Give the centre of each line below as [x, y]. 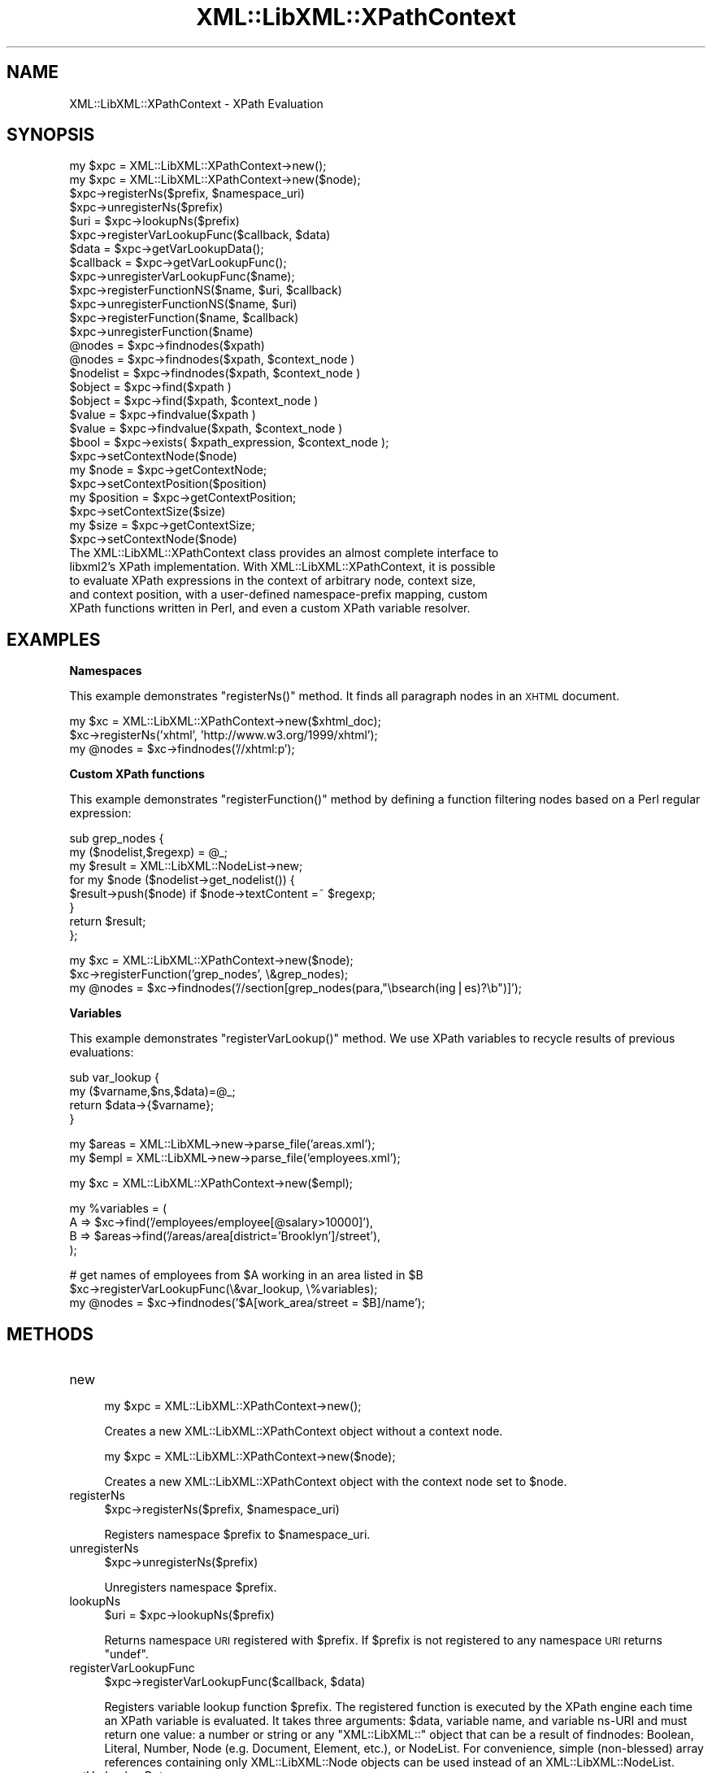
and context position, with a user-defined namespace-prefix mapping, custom [278, 595]
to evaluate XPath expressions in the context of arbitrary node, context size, [273, 581]
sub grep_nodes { [117, 839]
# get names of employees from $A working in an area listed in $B [246, 1275]
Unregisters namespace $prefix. [191, 1588]
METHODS [50, 1334]
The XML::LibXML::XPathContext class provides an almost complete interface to [284, 553]
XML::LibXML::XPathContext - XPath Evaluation [196, 103]
